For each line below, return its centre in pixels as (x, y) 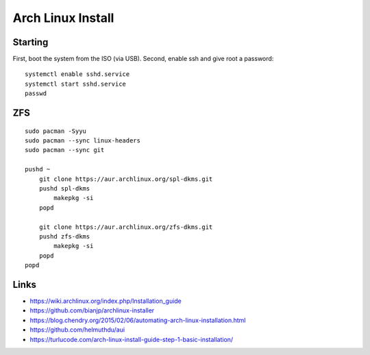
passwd (36, 94)
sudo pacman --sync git (65, 150)
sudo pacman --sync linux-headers (83, 141)
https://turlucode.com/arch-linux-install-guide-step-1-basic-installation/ (132, 339)
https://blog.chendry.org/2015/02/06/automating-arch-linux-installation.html (138, 320)
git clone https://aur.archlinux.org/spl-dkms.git (126, 179)
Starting (30, 42)
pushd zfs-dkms (64, 236)
